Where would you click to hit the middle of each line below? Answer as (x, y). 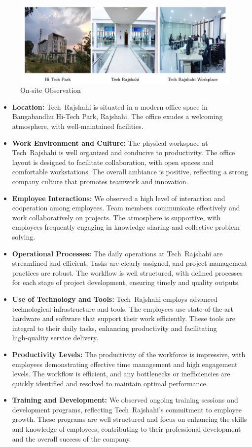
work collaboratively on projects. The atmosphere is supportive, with (116, 217)
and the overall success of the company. (72, 438)
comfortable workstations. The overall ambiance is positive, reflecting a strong (130, 172)
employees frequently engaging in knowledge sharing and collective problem (126, 227)
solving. (24, 236)
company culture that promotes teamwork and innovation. (100, 181)
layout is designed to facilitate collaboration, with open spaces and (113, 162)
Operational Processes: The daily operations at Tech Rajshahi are (117, 253)
